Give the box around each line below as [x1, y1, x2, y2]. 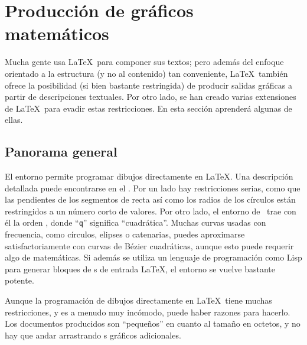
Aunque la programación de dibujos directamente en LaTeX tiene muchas [5, 294, 272, 307]
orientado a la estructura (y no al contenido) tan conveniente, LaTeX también [5, 67, 288, 79]
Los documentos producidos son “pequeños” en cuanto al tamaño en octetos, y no [5, 317, 301, 330]
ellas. [5, 113, 23, 126]
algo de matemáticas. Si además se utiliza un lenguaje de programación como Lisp [5, 251, 302, 263]
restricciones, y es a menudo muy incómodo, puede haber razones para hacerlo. [5, 305, 290, 318]
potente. [5, 274, 34, 287]
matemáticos [5, 21, 109, 45]
